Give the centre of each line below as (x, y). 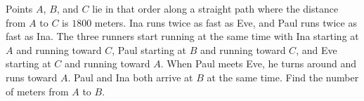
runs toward (32, 77)
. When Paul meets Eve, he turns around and (258, 63)
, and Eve (317, 49)
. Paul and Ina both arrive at (130, 77)
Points (19, 8)
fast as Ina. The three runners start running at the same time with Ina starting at (182, 36)
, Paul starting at (149, 49)
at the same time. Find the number (283, 77)
